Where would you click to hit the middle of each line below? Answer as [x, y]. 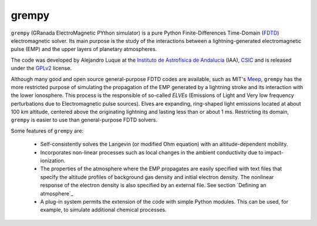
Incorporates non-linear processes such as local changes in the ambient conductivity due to [152, 152]
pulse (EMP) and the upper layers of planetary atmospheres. [84, 49]
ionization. [53, 161]
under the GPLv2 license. [41, 68]
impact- [274, 152]
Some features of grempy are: [47, 131]
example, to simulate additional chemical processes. [103, 210]
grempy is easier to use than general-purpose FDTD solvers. [84, 120]
